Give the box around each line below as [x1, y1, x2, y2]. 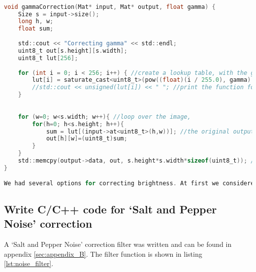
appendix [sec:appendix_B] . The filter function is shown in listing [4, 248, 202, 259]
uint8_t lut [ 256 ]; [18, 54, 78, 62]
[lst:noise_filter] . [4, 258, 54, 269]
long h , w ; [18, 18, 54, 25]
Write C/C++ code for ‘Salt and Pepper [4, 201, 217, 216]
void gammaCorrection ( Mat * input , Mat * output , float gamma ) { [4, 3, 216, 10]
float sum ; [18, 25, 54, 33]
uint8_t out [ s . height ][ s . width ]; [18, 47, 128, 54]
